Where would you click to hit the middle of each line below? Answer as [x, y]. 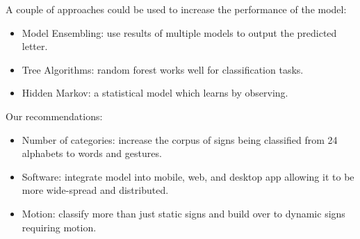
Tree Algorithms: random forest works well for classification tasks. [163, 69]
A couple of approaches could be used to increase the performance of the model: [176, 9]
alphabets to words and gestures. [92, 153]
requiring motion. [59, 227]
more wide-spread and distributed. [95, 190]
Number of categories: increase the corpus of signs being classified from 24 [180, 139]
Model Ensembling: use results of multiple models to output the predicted [179, 32]
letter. [35, 46]
